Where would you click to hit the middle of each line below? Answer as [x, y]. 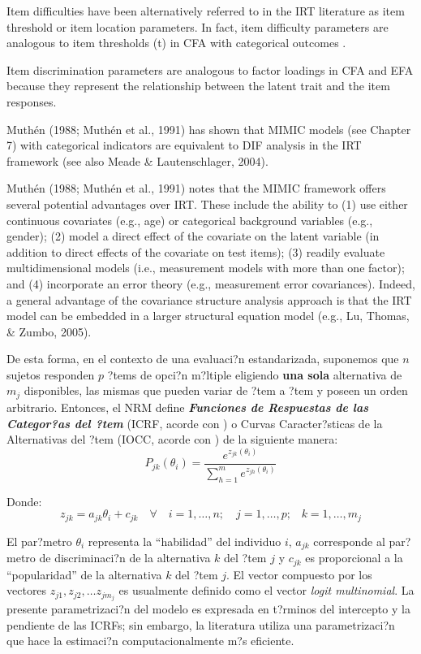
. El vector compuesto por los [299, 574]
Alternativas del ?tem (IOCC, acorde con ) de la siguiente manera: [172, 439]
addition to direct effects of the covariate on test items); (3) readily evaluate [196, 251]
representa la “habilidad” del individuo [185, 541]
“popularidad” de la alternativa [84, 574]
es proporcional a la [354, 558]
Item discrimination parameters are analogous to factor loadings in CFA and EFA [210, 69]
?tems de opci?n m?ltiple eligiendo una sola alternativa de [255, 374]
